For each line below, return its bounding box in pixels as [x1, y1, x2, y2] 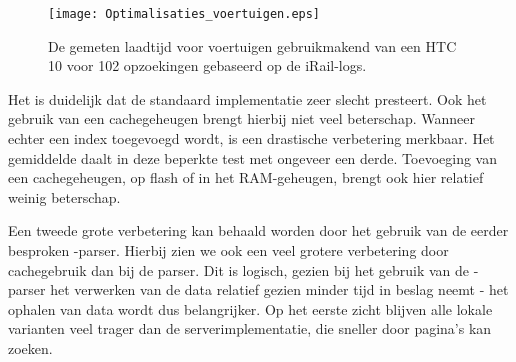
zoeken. [8, 337, 53, 358]
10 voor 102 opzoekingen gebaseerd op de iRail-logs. [48, 55, 367, 76]
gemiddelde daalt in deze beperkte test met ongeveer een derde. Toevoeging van [8, 147, 497, 168]
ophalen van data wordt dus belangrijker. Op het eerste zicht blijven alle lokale [8, 298, 493, 319]
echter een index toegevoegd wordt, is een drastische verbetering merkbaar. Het [8, 128, 495, 149]
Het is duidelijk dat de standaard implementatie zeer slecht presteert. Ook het [8, 88, 487, 109]
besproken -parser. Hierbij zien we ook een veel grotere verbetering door [8, 240, 449, 260]
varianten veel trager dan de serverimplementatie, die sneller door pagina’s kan [8, 318, 492, 339]
